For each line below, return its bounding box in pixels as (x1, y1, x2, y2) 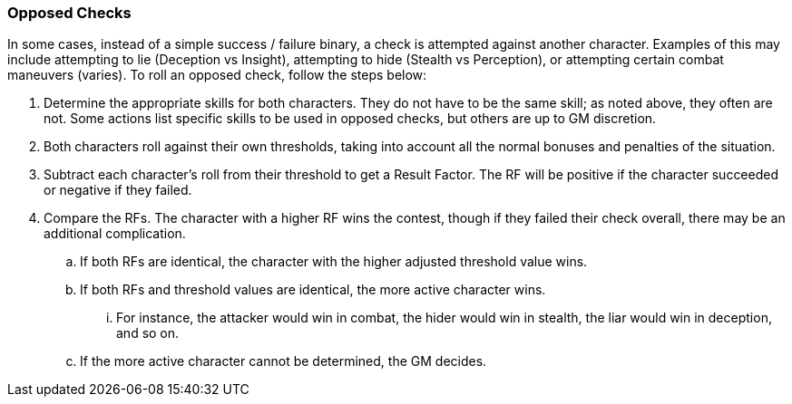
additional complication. (44, 226, 186, 242)
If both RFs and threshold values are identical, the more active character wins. (80, 282, 546, 298)
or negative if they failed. (44, 182, 192, 198)
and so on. (116, 325, 180, 341)
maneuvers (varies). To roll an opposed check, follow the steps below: (7, 67, 427, 83)
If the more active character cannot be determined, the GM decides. (80, 353, 487, 370)
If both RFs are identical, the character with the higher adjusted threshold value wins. (80, 254, 588, 270)
